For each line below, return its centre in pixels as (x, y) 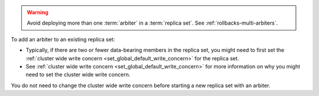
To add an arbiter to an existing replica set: (63, 39)
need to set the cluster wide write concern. (78, 75)
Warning (38, 12)
